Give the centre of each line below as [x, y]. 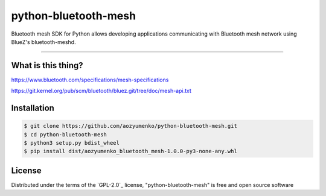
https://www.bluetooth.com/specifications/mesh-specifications [90, 80]
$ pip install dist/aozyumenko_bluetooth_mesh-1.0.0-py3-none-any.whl [131, 151]
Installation [33, 108]
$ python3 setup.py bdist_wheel [72, 143]
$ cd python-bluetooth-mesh [65, 134]
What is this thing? [47, 65]
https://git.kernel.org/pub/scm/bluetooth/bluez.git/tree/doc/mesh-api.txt [101, 91]
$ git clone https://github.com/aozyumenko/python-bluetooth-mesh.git [131, 126]
